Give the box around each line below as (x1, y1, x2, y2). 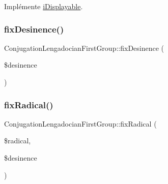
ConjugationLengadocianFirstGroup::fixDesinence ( (4, 42, 164, 53)
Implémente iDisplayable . (4, 1, 83, 11)
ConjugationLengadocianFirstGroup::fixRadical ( (4, 118, 157, 129)
